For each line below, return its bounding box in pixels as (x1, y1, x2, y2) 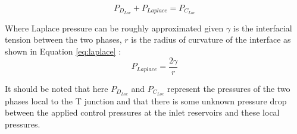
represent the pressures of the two (167, 82, 290, 94)
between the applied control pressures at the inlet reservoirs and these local (5, 106, 280, 119)
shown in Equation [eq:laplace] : (5, 45, 121, 58)
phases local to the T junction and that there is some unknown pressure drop (5, 94, 287, 107)
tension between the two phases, (5, 33, 122, 46)
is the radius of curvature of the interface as (131, 33, 291, 46)
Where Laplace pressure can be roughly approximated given (5, 21, 224, 34)
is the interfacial (233, 21, 292, 34)
